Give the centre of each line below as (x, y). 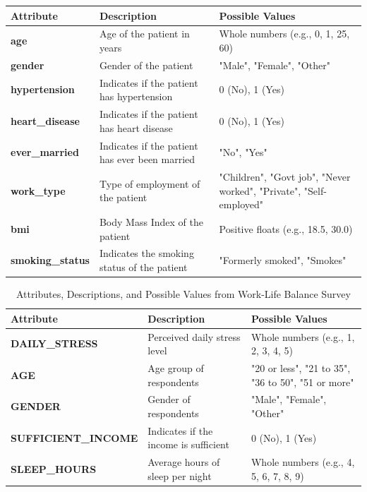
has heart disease (136, 127)
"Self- (315, 190)
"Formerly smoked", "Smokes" (283, 260)
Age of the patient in (144, 34)
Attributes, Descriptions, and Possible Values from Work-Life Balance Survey (183, 294)
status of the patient (143, 267)
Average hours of (184, 462)
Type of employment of (150, 183)
